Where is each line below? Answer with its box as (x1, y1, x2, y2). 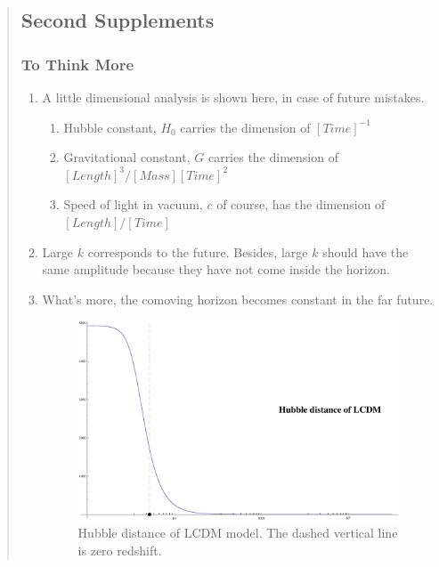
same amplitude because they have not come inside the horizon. (42, 260, 390, 279)
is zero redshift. (77, 541, 162, 560)
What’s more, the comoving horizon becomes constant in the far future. (42, 289, 434, 308)
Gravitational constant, (63, 148, 191, 166)
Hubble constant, (63, 117, 157, 136)
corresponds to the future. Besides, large (87, 242, 308, 261)
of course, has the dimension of (216, 195, 386, 214)
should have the (322, 242, 409, 261)
